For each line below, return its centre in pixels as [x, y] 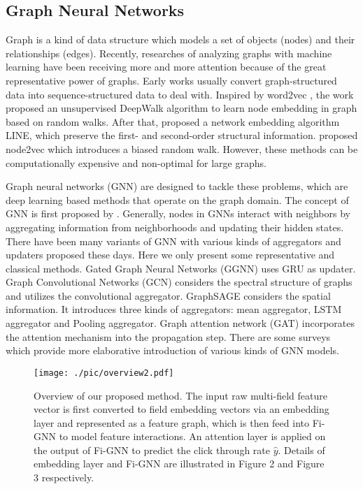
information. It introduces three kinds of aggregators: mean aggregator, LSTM [174, 309]
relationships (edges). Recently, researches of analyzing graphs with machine [169, 53]
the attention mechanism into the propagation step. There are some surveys [168, 336]
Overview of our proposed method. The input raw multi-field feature [180, 395]
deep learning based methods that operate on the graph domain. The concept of [177, 199]
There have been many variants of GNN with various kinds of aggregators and [173, 241]
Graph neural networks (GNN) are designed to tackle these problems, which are [177, 186]
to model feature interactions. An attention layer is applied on [192, 436]
